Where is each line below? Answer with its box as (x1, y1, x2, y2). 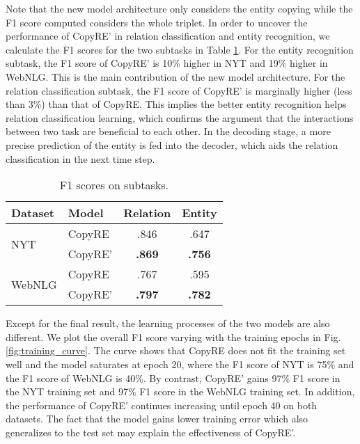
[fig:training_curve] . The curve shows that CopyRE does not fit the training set (6, 343, 346, 358)
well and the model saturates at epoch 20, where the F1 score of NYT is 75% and (6, 356, 354, 371)
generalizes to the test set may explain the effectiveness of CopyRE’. (6, 425, 296, 439)
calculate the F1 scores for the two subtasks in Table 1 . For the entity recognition (6, 42, 354, 56)
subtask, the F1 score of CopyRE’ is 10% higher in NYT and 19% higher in (6, 56, 328, 70)
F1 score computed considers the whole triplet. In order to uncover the (6, 15, 308, 29)
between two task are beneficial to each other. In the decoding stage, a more (6, 124, 331, 138)
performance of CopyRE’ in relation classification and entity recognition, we (6, 29, 330, 43)
